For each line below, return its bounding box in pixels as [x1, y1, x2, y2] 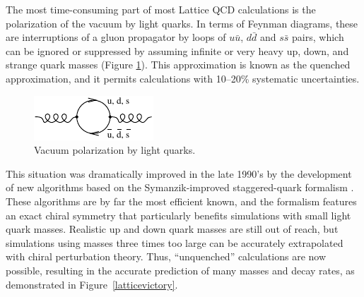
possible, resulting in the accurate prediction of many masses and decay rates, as [6, 262, 355, 277]
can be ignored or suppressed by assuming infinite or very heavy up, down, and [6, 43, 349, 58]
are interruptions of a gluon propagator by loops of [6, 30, 226, 44]
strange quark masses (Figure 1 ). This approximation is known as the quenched [6, 57, 351, 72]
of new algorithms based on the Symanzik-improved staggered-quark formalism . [6, 180, 354, 195]
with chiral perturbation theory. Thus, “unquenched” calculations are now [6, 249, 327, 264]
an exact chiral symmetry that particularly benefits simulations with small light [6, 207, 351, 222]
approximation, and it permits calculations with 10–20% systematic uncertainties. [6, 71, 360, 85]
